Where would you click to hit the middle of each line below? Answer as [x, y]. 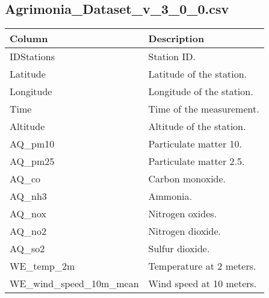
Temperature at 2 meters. [202, 266]
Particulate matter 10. [195, 144]
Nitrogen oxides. [183, 214]
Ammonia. [170, 196]
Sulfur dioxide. [179, 249]
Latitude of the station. [197, 74]
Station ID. [172, 57]
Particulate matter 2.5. [196, 161]
